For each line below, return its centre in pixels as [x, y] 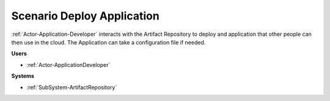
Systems [23, 76]
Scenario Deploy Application [86, 16]
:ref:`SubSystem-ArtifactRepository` [72, 87]
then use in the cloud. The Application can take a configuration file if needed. [108, 42]
